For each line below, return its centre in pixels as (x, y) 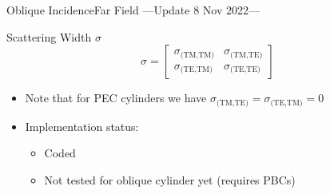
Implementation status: (82, 126)
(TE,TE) (245, 70)
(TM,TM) (197, 55)
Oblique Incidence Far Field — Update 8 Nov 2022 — (133, 10)
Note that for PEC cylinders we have (116, 98)
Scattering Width (49, 36)
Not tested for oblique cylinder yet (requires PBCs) (170, 179)
